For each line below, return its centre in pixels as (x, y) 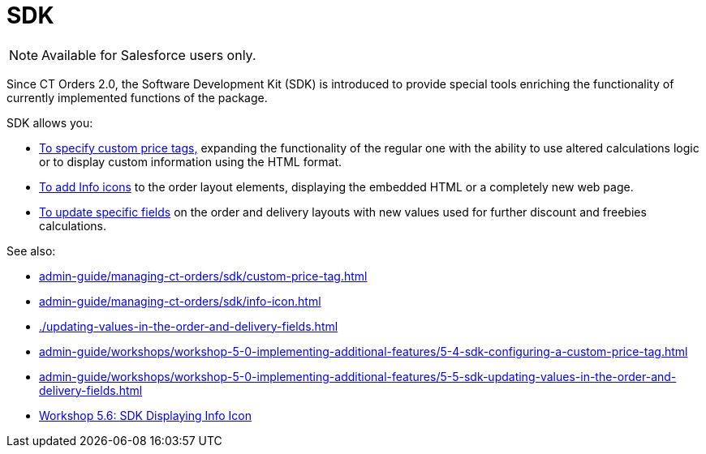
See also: (31, 251)
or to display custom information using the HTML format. (191, 161)
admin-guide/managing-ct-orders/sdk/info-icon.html (180, 301)
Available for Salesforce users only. (149, 55)
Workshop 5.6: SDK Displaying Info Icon (146, 415)
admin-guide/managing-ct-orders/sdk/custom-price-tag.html (203, 276)
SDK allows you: (50, 122)
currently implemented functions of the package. (137, 97)
